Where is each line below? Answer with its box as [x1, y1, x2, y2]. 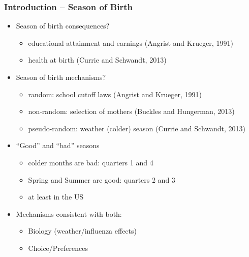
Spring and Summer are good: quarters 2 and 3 [28, 174, 175, 185]
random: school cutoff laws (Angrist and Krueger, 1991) [28, 89, 202, 99]
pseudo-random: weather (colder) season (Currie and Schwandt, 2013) [28, 123, 246, 133]
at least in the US [28, 191, 84, 202]
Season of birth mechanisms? [16, 72, 106, 82]
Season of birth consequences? [16, 20, 110, 31]
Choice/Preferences [28, 242, 88, 253]
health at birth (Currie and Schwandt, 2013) [28, 54, 167, 65]
